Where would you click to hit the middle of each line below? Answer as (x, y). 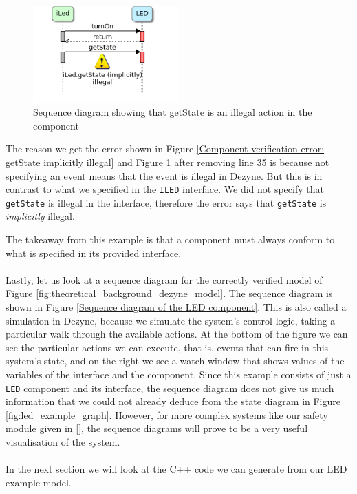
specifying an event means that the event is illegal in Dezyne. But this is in (164, 175)
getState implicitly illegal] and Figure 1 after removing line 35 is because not (167, 162)
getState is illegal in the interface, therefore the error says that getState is (166, 202)
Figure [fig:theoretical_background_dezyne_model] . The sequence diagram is (169, 293)
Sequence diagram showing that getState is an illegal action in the (173, 112)
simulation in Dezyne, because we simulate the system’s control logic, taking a (171, 320)
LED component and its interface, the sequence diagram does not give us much (170, 388)
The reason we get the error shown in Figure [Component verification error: (165, 148)
